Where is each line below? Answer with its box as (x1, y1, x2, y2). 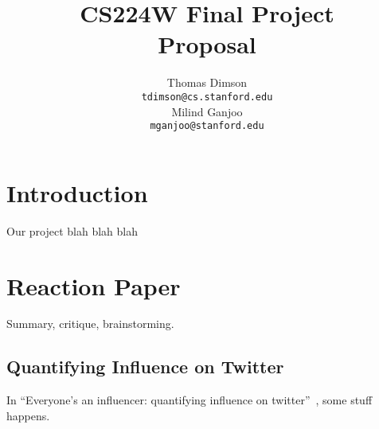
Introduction (6, 176, 148, 209)
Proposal (158, 28, 256, 60)
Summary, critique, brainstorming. (6, 315, 174, 332)
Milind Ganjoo (171, 103, 243, 119)
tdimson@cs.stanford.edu (141, 91, 273, 103)
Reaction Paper (6, 269, 181, 302)
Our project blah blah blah (6, 222, 139, 239)
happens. (6, 407, 50, 423)
